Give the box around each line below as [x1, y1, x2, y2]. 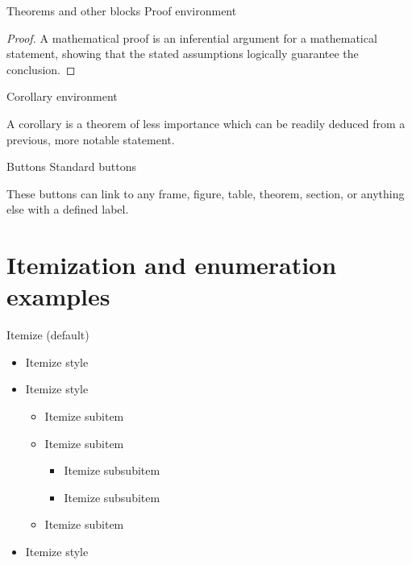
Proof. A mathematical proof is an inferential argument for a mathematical [6, 29, 377, 46]
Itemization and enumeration [6, 248, 337, 281]
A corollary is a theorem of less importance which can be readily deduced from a [6, 114, 406, 131]
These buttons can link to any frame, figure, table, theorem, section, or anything [6, 185, 405, 201]
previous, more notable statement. [6, 131, 175, 147]
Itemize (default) [6, 326, 89, 343]
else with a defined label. [6, 201, 129, 218]
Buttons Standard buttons [6, 158, 137, 175]
